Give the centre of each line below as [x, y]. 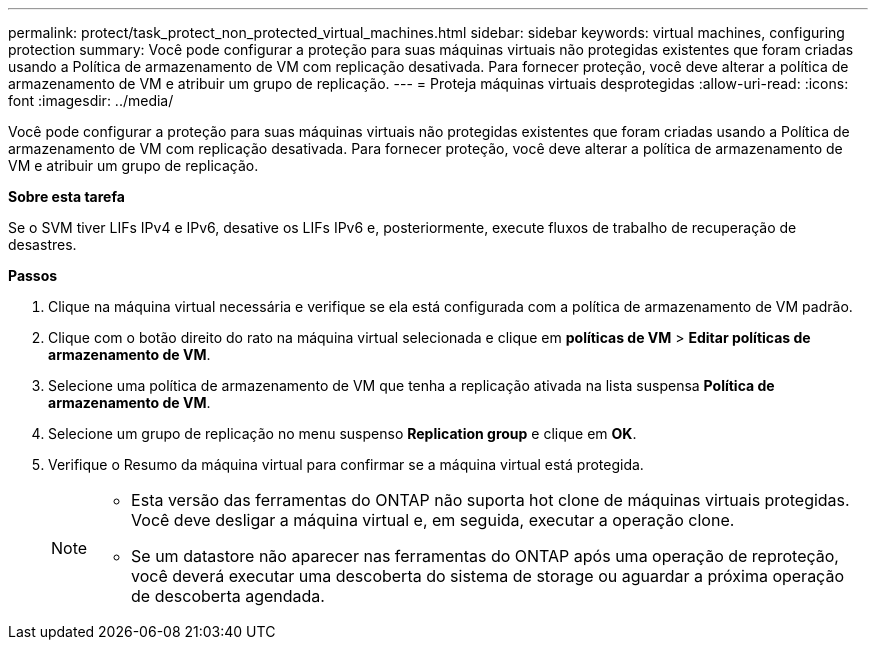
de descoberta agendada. [228, 596]
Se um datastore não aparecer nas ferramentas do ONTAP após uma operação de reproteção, [485, 556]
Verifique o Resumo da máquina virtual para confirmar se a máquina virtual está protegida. [346, 464]
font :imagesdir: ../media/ [91, 100]
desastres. [42, 244]
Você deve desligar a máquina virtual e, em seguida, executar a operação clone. [433, 520]
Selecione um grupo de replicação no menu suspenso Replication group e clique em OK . [342, 433]
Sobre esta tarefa [66, 196]
